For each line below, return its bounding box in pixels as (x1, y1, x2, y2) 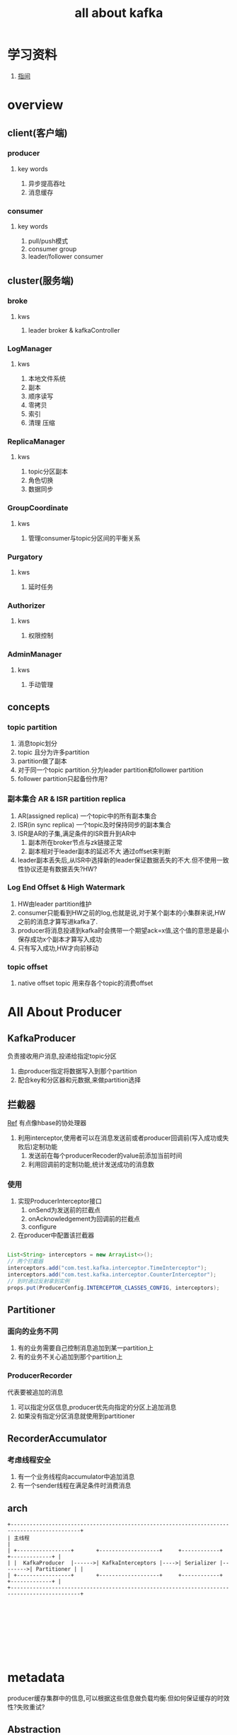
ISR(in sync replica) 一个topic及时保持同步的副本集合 (17, 820, 172, 829)
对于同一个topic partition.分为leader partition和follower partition (17, 766, 204, 774)
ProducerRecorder (7, 1371, 73, 1380)
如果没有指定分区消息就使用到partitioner (17, 1412, 135, 1420)
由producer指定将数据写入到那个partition (17, 1067, 137, 1076)
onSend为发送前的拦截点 (28, 1206, 101, 1214)
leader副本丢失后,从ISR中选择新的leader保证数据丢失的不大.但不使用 (17, 855, 217, 864)
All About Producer (7, 1004, 122, 1020)
